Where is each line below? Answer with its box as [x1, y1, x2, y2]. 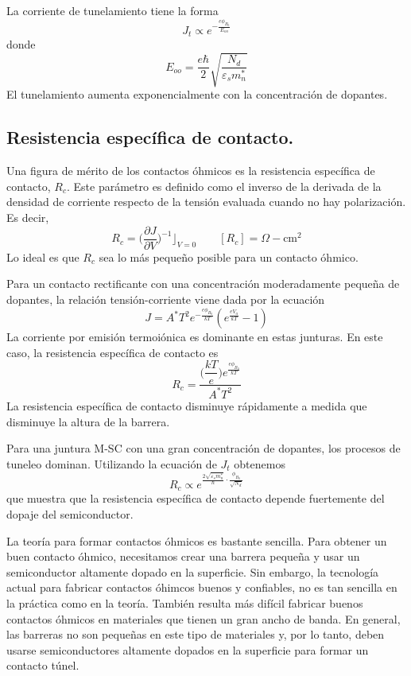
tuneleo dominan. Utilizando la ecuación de [6, 455, 217, 472]
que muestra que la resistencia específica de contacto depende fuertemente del [6, 490, 385, 507]
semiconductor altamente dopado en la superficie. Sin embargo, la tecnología [6, 563, 379, 580]
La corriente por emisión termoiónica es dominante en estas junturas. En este [6, 328, 383, 345]
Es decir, [6, 209, 49, 226]
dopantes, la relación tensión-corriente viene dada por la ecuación [6, 290, 325, 307]
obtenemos [234, 455, 285, 472]
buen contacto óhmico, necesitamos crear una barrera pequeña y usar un [6, 548, 360, 565]
